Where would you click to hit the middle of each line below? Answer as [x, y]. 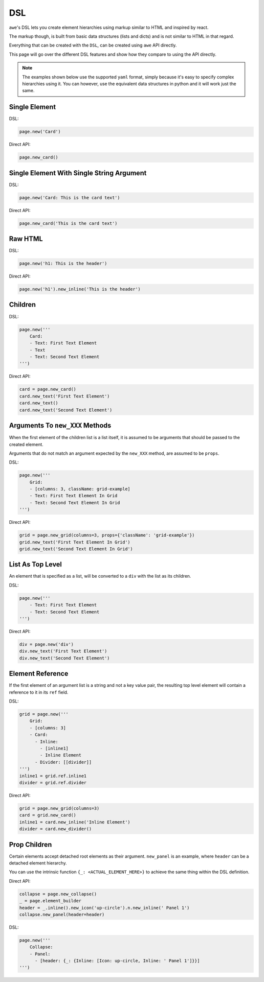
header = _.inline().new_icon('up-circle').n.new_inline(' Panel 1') [104, 908]
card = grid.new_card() [48, 815]
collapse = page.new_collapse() [58, 894]
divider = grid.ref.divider [53, 783]
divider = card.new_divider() [55, 829]
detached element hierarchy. [38, 863]
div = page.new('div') [46, 644]
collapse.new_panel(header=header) [62, 914]
